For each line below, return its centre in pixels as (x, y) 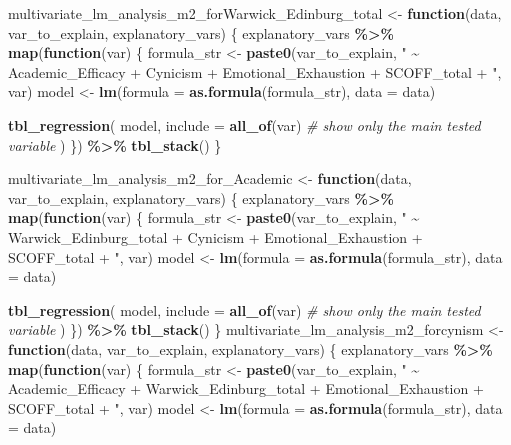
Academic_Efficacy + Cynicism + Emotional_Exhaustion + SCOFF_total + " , (255, 71)
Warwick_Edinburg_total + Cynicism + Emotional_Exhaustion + (215, 236)
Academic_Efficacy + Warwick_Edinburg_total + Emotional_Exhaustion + (246, 388)
